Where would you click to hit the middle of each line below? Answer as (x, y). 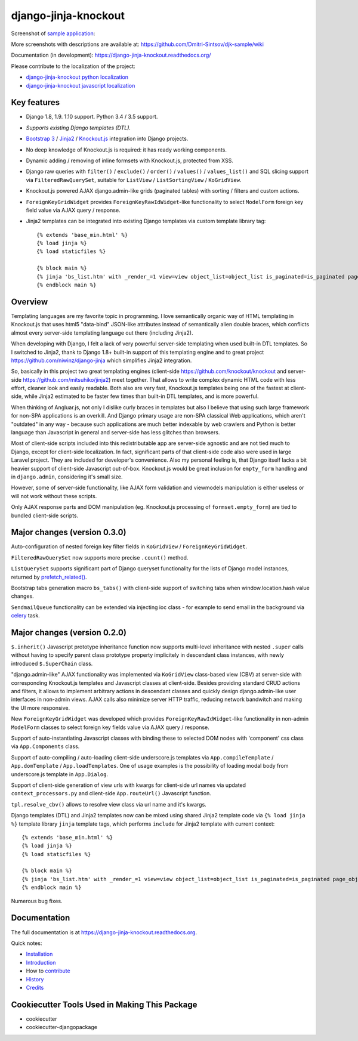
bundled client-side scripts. (45, 515)
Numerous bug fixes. (37, 901)
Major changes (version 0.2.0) (69, 633)
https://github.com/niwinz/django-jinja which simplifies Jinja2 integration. (101, 360)
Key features (35, 102)
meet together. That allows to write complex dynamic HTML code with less (204, 379)
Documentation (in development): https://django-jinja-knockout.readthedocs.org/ (111, 55)
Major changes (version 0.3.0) (69, 532)
